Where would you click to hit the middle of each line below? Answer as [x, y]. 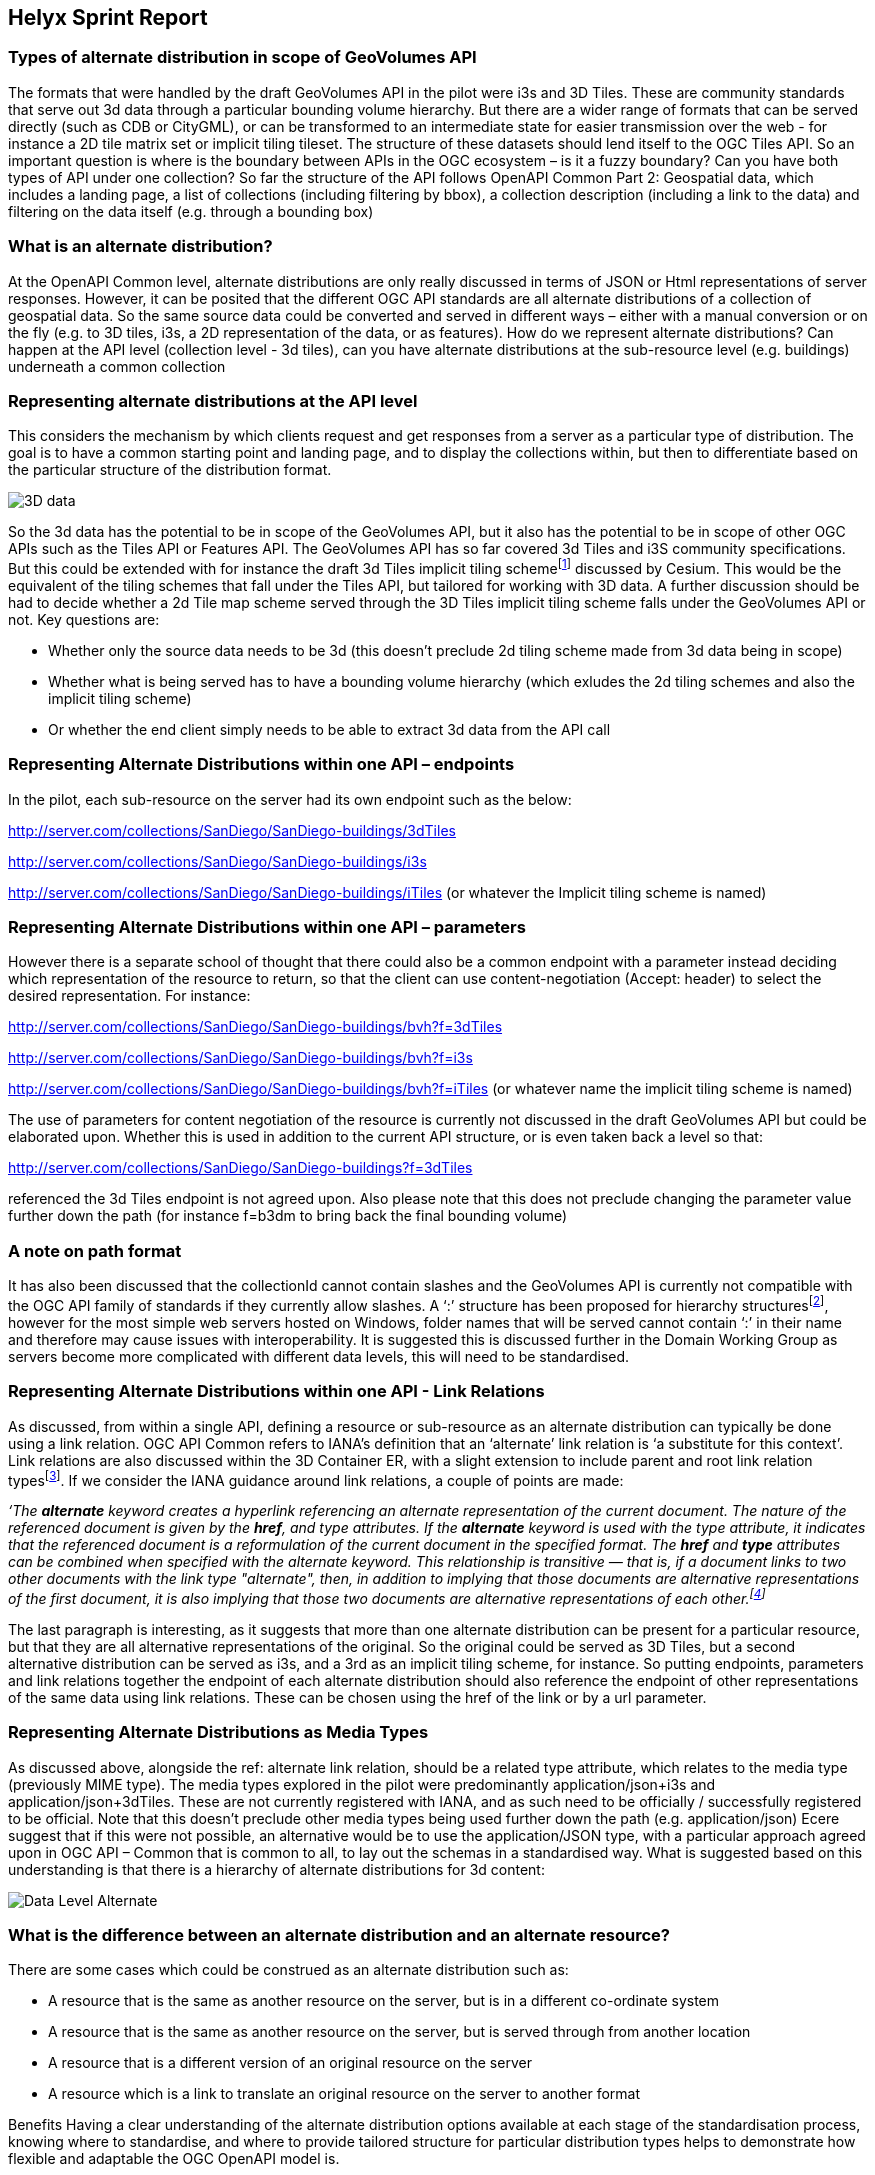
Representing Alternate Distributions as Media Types [218, 1732]
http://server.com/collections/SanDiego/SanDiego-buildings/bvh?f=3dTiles [255, 1027]
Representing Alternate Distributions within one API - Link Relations [276, 1391]
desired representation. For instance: [129, 996]
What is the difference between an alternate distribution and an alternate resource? [339, 1935]
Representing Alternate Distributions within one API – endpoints [261, 764]
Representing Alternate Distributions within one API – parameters [267, 927]
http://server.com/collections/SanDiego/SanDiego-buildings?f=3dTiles [240, 1168]
